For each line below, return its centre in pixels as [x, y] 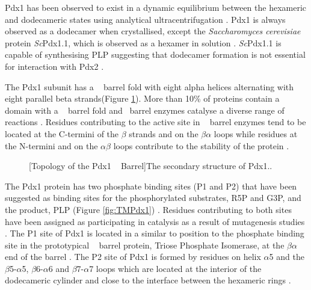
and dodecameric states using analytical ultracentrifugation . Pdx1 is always [145, 19]
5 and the [287, 257]
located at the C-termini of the [62, 133]
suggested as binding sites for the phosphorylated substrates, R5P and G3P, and [153, 198]
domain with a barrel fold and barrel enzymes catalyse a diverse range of [145, 110]
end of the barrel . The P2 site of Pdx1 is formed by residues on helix [133, 257]
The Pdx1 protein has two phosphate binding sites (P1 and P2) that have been [151, 186]
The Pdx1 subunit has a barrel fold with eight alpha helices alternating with [149, 86]
